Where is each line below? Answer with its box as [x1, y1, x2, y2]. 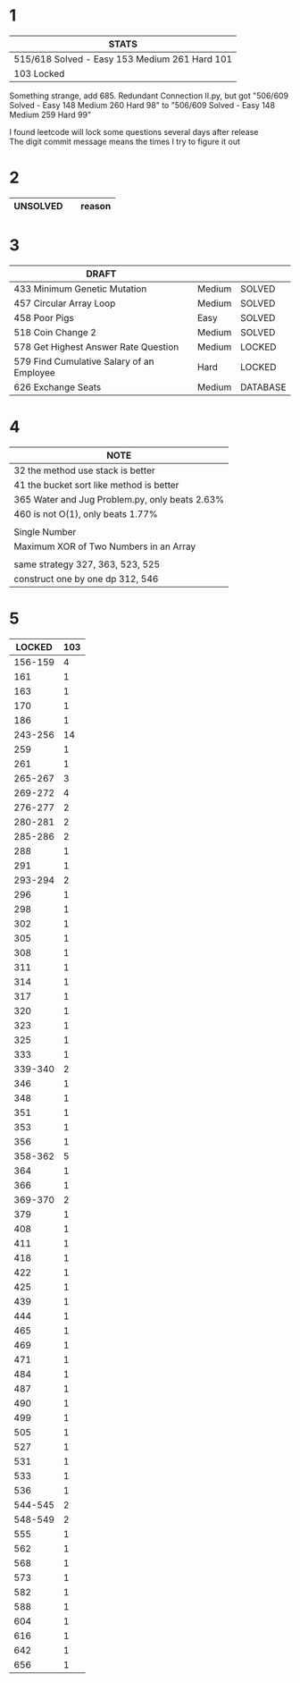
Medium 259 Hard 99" [9, 109, 92, 120]
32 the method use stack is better [13, 464, 155, 477]
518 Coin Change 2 [13, 326, 96, 338]
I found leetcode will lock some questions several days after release [9, 126, 259, 137]
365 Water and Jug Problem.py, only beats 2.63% [13, 493, 225, 505]
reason [79, 199, 112, 212]
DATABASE [239, 381, 287, 393]
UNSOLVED [13, 199, 63, 212]
